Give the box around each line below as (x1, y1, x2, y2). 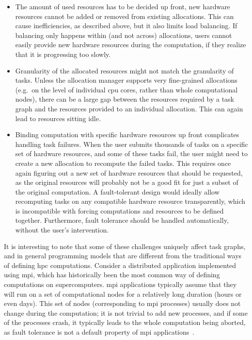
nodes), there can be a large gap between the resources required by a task (15, 94, 235, 104)
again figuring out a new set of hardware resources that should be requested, (15, 167, 243, 178)
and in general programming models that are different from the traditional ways (4, 251, 242, 261)
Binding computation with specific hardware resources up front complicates (15, 129, 239, 140)
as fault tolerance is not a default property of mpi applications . (4, 327, 195, 337)
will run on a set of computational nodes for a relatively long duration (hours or (4, 288, 242, 299)
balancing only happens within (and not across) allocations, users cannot (15, 30, 232, 40)
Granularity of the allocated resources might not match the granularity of (15, 65, 234, 75)
